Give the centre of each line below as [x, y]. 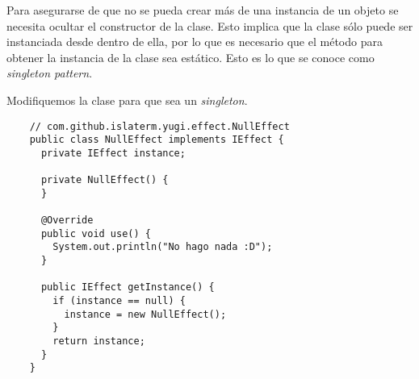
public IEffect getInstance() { [128, 287]
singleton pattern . [50, 73]
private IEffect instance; [113, 153]
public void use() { [96, 233]
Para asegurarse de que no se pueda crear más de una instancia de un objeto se [203, 10]
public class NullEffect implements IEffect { [157, 140]
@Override [67, 221]
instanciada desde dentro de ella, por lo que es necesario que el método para [195, 42]
